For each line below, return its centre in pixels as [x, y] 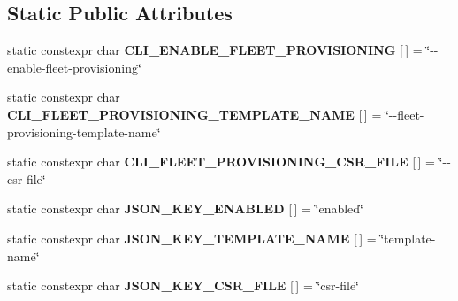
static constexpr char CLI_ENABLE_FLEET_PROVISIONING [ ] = [215, 50]
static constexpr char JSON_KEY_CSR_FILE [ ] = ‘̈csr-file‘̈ [183, 286]
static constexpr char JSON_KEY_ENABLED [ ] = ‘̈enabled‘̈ [185, 208]
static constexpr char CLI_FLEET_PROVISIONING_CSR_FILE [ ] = [221, 162]
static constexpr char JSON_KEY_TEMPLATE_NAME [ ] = [192, 238]
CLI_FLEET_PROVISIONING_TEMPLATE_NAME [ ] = [195, 114]
